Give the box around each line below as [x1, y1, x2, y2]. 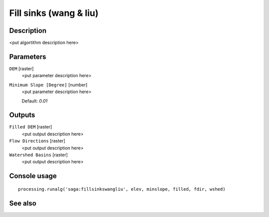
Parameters [9, 52, 46, 61]
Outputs [9, 111, 35, 119]
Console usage [9, 172, 57, 180]
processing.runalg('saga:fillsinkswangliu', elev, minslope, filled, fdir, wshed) [18, 186, 226, 192]
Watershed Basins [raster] [9, 152, 68, 158]
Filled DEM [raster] [9, 124, 52, 130]
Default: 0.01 [21, 98, 48, 104]
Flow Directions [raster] [9, 138, 65, 144]
